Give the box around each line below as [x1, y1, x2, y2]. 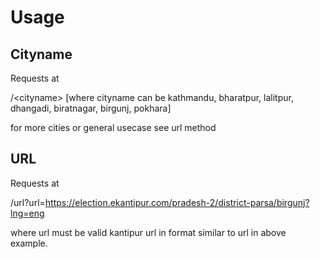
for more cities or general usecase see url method [10, 122, 217, 133]
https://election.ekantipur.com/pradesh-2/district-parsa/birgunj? [44, 196, 310, 208]
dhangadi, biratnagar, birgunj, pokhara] [10, 102, 172, 114]
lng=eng [10, 207, 45, 219]
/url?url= [10, 196, 46, 208]
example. [10, 237, 48, 249]
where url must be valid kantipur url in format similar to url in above [10, 226, 287, 238]
